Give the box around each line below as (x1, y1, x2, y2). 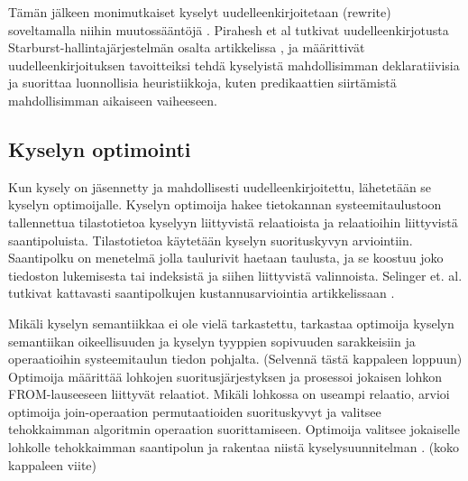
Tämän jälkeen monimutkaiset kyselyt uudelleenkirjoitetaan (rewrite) (8, 3, 391, 21)
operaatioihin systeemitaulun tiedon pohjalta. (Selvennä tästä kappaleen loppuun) (8, 349, 463, 368)
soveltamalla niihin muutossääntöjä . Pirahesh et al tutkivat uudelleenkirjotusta (8, 20, 449, 39)
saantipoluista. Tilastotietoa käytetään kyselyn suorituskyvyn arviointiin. (8, 230, 413, 249)
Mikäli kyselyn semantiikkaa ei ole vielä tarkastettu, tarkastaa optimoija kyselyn (8, 313, 454, 332)
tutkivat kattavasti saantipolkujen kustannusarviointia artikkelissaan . (8, 283, 395, 302)
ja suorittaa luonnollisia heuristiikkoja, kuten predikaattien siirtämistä (8, 73, 397, 92)
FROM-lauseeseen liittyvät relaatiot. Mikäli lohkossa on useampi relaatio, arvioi (8, 384, 450, 403)
